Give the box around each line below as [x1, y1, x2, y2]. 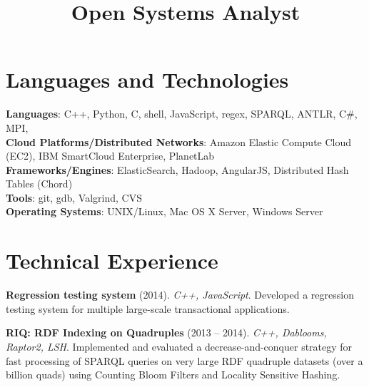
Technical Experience [6, 246, 218, 275]
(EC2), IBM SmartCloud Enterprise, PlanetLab [6, 148, 215, 163]
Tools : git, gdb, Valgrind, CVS [6, 190, 142, 205]
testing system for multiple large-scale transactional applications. [6, 301, 290, 316]
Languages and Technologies [6, 65, 289, 94]
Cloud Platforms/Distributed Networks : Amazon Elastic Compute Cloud [6, 134, 352, 149]
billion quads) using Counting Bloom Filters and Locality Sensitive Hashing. [6, 367, 340, 382]
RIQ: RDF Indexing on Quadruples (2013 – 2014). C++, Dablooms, [6, 325, 327, 340]
